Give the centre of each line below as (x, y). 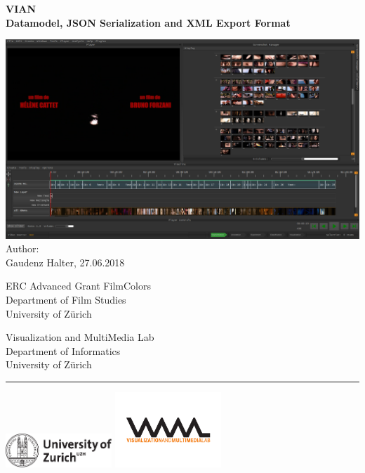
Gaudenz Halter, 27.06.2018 (65, 262)
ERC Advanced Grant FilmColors (78, 286)
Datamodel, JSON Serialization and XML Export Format (148, 22)
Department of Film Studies (66, 300)
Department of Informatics (63, 350)
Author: (22, 248)
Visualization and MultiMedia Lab (80, 337)
